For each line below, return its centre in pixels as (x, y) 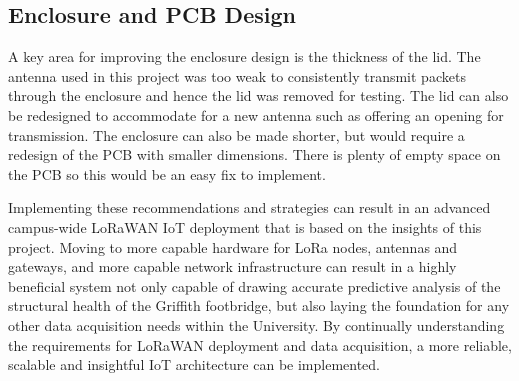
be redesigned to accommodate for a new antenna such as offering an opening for (256, 114)
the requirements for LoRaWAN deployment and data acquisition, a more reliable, (260, 344)
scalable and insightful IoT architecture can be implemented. (194, 364)
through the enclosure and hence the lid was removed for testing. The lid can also (258, 95)
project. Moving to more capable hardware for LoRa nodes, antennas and (233, 246)
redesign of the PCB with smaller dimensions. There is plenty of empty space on (254, 154)
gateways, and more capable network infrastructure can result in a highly (232, 266)
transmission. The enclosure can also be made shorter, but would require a (236, 134)
